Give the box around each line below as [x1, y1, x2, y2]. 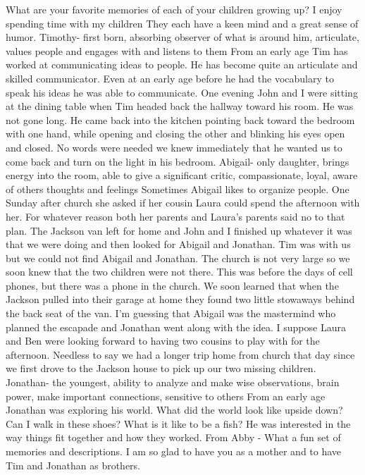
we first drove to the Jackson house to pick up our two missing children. [6, 361, 316, 376]
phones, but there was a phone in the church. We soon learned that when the [6, 278, 339, 292]
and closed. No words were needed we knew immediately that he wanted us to [6, 140, 342, 154]
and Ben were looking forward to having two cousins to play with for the [6, 333, 320, 348]
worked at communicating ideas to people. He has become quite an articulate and [6, 57, 358, 72]
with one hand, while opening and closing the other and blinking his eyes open [6, 126, 345, 141]
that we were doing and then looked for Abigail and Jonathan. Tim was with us [6, 237, 351, 252]
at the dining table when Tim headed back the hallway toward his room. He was [6, 99, 354, 113]
